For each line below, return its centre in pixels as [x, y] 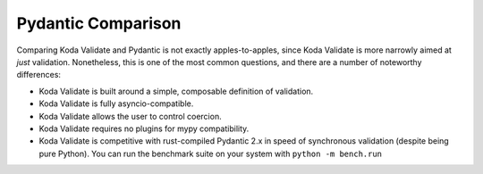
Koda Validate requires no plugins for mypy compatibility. [144, 128]
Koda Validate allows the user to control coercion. [131, 116]
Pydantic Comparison [99, 23]
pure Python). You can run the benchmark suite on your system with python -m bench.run [211, 153]
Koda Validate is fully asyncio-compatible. [116, 104]
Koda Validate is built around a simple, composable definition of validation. [176, 91]
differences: [39, 75]
